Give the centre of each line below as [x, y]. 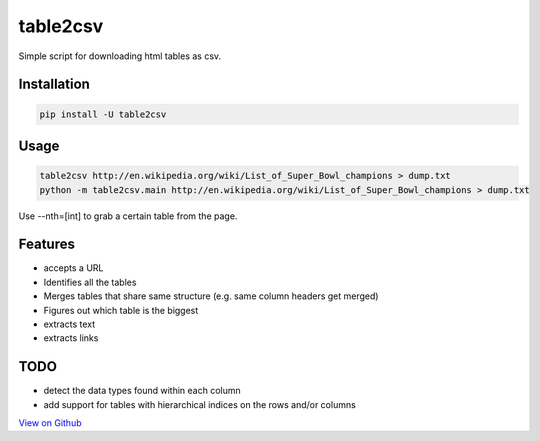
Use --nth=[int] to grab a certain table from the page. [128, 216]
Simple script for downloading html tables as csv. [120, 56]
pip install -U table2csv [103, 114]
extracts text [69, 324]
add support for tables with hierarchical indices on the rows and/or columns [200, 404]
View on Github [50, 423]
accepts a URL [73, 268]
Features [46, 244]
